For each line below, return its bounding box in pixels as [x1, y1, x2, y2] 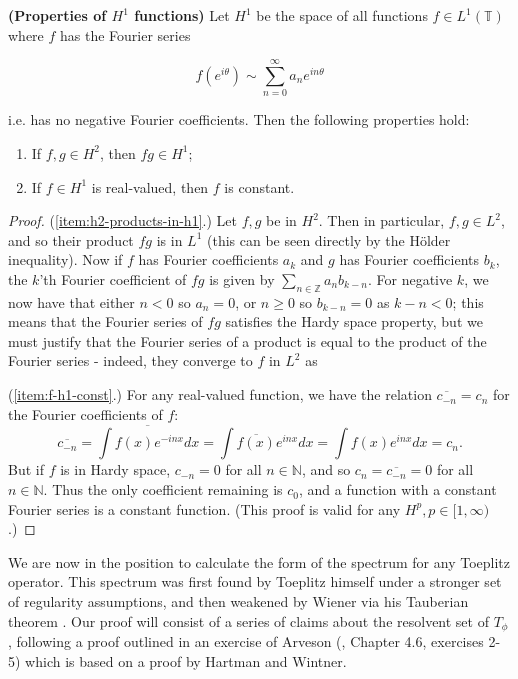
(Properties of [8, 5, 107, 25]
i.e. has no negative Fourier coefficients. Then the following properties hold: [8, 109, 470, 130]
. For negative [367, 268, 453, 289]
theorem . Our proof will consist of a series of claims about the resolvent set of [8, 610, 489, 631]
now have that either [8, 291, 135, 312]
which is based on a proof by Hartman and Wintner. [25, 650, 347, 671]
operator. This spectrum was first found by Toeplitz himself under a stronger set [8, 571, 502, 592]
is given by [209, 268, 275, 289]
